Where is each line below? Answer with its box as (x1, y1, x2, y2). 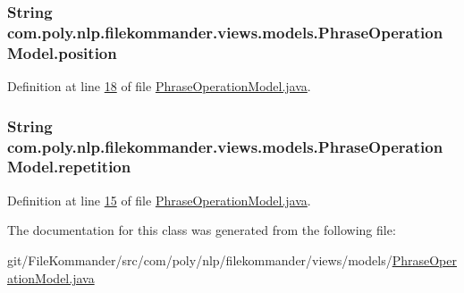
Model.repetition (7, 155, 131, 178)
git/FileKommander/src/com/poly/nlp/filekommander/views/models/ (7, 250, 392, 269)
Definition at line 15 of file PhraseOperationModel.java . (7, 190, 311, 209)
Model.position (7, 41, 117, 63)
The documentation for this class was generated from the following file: (7, 221, 396, 239)
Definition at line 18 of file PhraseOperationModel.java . (7, 77, 311, 96)
